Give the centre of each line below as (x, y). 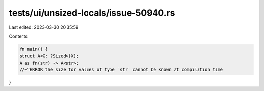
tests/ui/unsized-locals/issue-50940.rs (92, 13)
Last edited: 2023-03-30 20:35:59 (44, 27)
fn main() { (34, 49)
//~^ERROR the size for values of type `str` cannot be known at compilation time (121, 70)
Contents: (19, 36)
